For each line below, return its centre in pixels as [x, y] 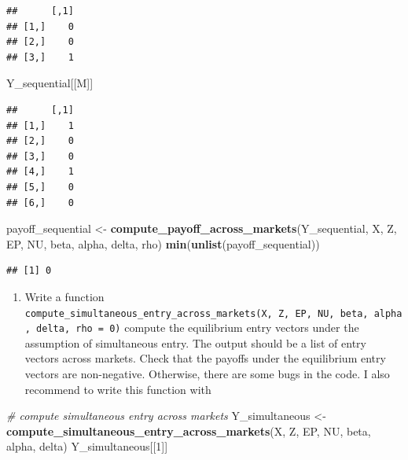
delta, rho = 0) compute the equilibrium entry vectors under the [198, 328]
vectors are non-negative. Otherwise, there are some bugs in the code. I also [207, 374]
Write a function [64, 296]
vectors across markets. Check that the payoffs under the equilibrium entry [205, 358]
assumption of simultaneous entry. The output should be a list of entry [195, 342]
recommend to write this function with [118, 389]
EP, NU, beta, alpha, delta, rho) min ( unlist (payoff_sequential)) [163, 243]
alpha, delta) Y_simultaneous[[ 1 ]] [87, 446]
